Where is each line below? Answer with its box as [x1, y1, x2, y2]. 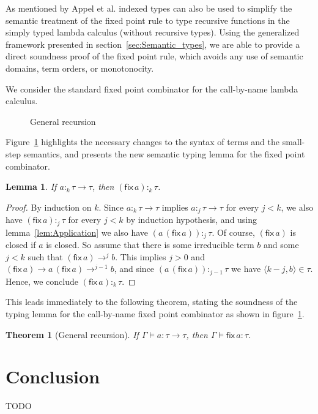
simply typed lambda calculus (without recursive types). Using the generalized [6, 26, 300, 39]
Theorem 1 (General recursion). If [6, 328, 139, 341]
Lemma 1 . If [6, 180, 57, 193]
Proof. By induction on [6, 200, 92, 213]
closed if [6, 238, 36, 251]
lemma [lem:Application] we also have [6, 225, 149, 238]
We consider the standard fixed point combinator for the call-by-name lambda [6, 82, 298, 95]
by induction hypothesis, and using [126, 213, 257, 226]
